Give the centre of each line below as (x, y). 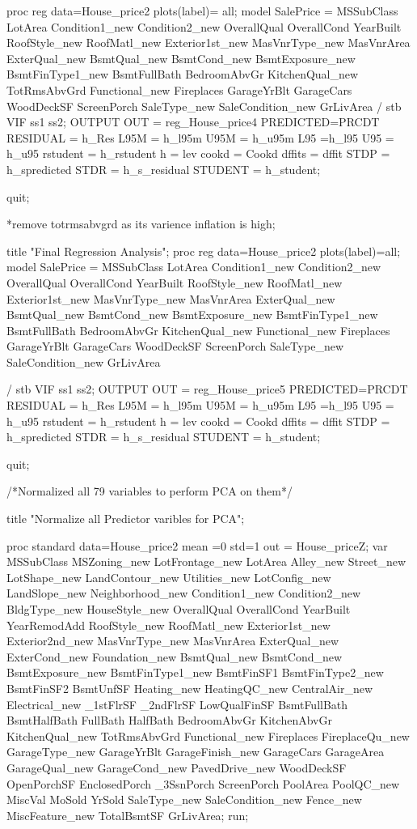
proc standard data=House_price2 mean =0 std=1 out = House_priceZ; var (197, 545)
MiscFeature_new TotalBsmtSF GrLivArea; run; (128, 815)
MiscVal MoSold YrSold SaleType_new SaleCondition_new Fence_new (184, 799)
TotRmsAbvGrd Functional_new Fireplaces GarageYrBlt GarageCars (179, 89)
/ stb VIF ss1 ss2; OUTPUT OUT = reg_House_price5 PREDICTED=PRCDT (207, 389)
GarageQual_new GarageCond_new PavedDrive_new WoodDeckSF (177, 767)
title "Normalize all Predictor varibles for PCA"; (126, 519)
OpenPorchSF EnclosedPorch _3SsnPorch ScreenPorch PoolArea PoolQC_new (203, 783)
